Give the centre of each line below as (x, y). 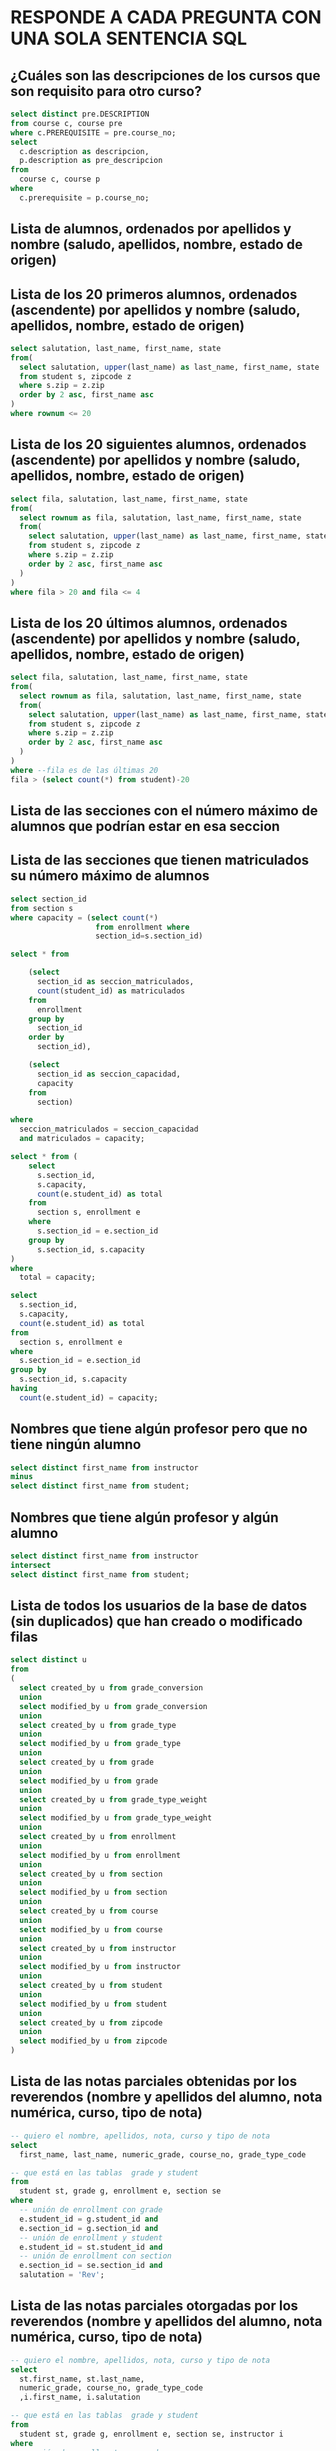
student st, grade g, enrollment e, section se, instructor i (151, 2434)
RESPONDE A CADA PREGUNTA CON (166, 17)
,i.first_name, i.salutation (80, 2397)
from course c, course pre (66, 123)
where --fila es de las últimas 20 (84, 770)
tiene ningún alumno (76, 1444)
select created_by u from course (89, 1911)
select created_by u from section (91, 1874)
